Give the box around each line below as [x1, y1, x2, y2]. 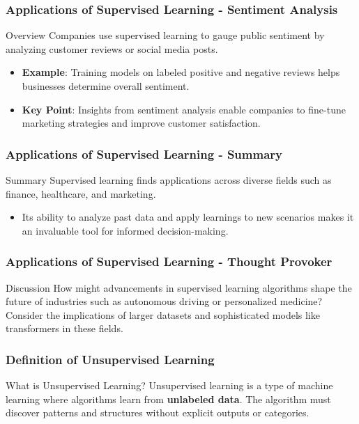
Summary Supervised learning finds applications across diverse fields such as [6, 173, 332, 187]
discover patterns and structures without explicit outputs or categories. [6, 405, 310, 420]
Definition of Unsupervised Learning [6, 350, 215, 368]
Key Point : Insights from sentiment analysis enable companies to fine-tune [22, 102, 346, 116]
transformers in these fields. [6, 321, 123, 336]
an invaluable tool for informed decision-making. [22, 223, 229, 237]
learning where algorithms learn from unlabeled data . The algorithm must [6, 391, 331, 406]
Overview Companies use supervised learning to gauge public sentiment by [6, 28, 325, 42]
